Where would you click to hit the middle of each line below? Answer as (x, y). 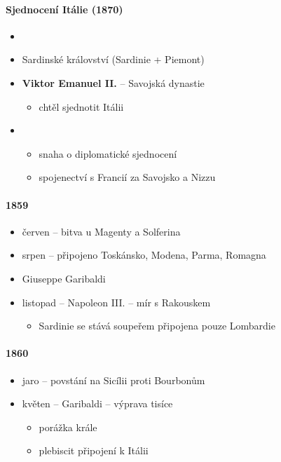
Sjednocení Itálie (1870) (64, 9)
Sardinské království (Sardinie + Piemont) (113, 59)
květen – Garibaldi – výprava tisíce (97, 403)
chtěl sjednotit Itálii (81, 106)
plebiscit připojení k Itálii (94, 450)
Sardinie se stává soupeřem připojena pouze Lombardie (157, 326)
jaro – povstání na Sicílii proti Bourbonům (114, 380)
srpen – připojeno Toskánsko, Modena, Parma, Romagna (144, 255)
